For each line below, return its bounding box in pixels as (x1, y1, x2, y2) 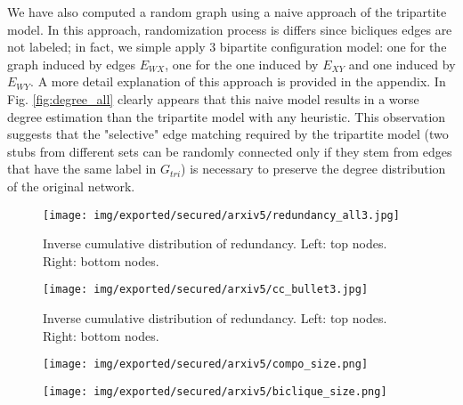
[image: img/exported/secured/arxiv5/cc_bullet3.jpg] (43, 283, 369, 296)
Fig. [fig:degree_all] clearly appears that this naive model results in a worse (7, 89, 419, 108)
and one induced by (348, 54, 456, 73)
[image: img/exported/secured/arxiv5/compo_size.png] (43, 358, 369, 371)
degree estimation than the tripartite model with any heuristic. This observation (7, 107, 446, 126)
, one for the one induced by (165, 54, 319, 73)
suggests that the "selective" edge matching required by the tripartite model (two (7, 125, 449, 143)
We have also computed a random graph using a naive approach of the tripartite (7, 3, 447, 20)
